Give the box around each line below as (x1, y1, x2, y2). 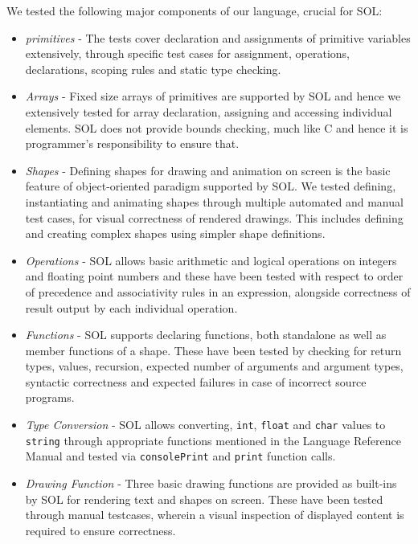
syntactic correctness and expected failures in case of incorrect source (25, 373, 367, 390)
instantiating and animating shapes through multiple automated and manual (25, 193, 404, 210)
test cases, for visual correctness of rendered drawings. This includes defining (25, 209, 404, 226)
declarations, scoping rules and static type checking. (25, 60, 281, 77)
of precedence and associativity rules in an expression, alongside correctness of (25, 283, 411, 300)
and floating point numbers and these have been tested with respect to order (25, 268, 404, 284)
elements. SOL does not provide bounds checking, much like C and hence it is (25, 119, 408, 136)
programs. (25, 389, 75, 406)
